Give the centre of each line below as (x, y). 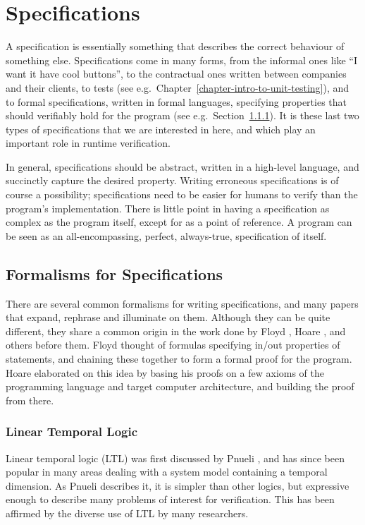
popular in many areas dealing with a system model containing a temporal (167, 472)
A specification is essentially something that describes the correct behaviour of (175, 46)
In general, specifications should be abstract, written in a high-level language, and (182, 166)
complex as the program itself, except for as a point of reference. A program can (179, 222)
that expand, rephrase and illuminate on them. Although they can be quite (168, 317)
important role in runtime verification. (88, 143)
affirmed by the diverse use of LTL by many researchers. (127, 513)
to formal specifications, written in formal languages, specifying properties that (177, 101)
